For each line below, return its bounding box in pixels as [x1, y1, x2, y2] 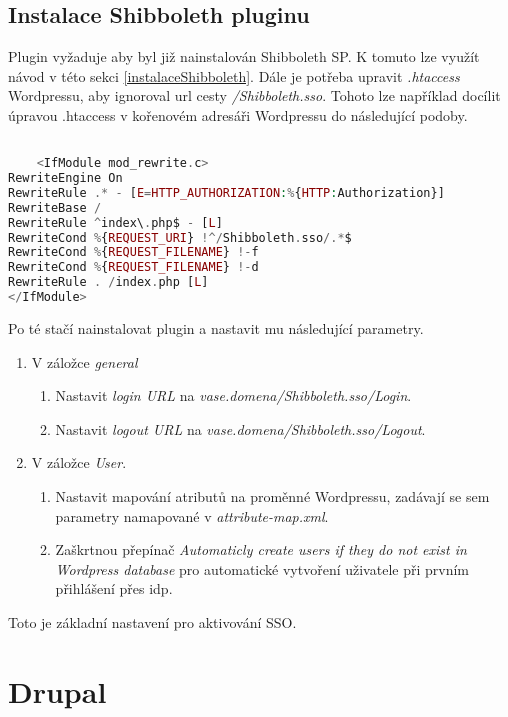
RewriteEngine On [8, 171, 123, 186]
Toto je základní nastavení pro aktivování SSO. [8, 611, 297, 632]
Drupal [8, 670, 107, 711]
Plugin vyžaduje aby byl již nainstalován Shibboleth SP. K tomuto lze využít [8, 46, 480, 67]
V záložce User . [31, 452, 127, 473]
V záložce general [31, 351, 138, 372]
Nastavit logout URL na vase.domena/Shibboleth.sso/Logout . [55, 418, 426, 439]
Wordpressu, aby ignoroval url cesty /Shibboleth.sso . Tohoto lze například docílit [8, 85, 501, 106]
